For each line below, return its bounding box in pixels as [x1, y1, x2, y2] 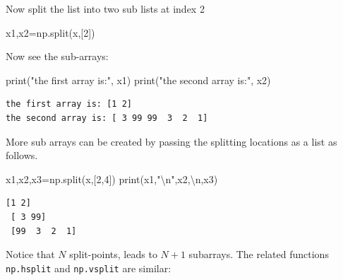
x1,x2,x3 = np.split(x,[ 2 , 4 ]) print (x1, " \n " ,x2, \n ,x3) [6, 171, 218, 186]
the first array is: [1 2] [6, 99, 132, 110]
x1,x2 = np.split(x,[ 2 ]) [6, 25, 95, 40]
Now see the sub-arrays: [6, 49, 109, 64]
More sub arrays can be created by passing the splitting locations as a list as [6, 134, 337, 148]
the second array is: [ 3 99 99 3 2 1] [6, 112, 208, 123]
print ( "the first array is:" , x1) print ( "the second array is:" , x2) [6, 72, 271, 87]
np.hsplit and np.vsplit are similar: [6, 260, 171, 275]
